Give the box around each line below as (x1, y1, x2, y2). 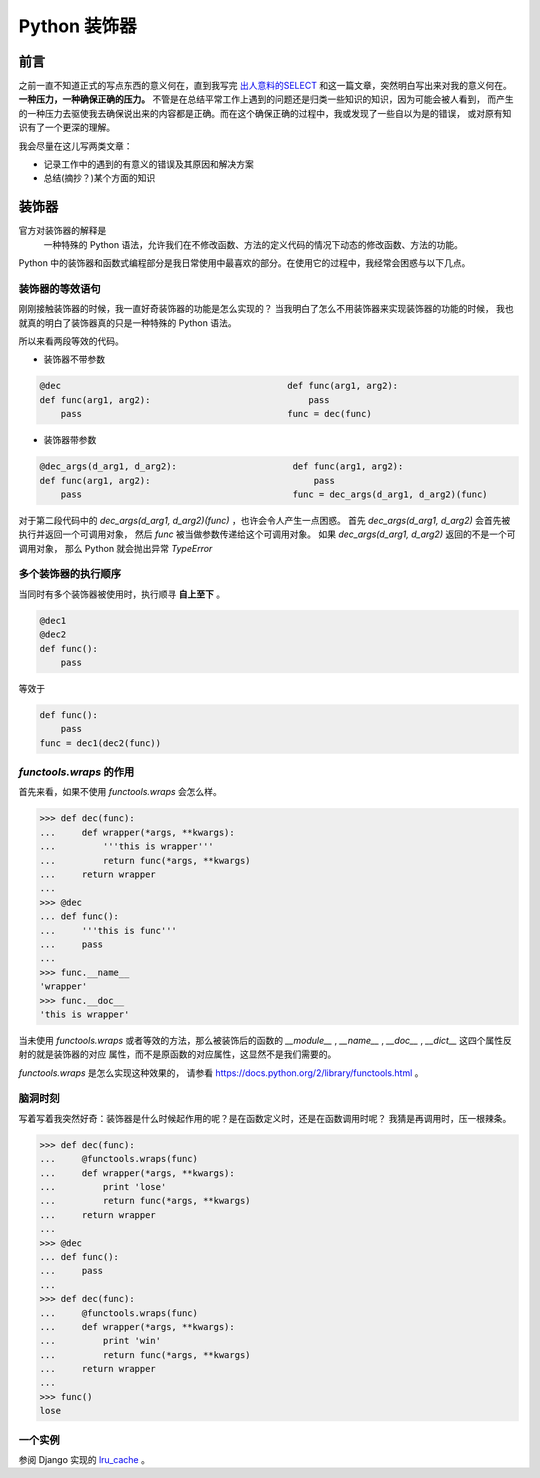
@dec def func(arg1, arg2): (39, 380, 399, 392)
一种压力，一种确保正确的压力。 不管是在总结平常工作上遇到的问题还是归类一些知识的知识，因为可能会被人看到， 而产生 (18, 93, 514, 105)
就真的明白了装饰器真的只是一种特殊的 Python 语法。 (18, 316, 237, 329)
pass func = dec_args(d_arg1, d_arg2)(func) (60, 488, 489, 500)
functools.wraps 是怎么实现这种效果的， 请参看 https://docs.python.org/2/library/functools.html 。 (18, 1066, 424, 1079)
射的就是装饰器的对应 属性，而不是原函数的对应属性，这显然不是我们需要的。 (18, 1048, 337, 1060)
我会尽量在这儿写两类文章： (18, 140, 133, 152)
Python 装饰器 (18, 15, 137, 37)
